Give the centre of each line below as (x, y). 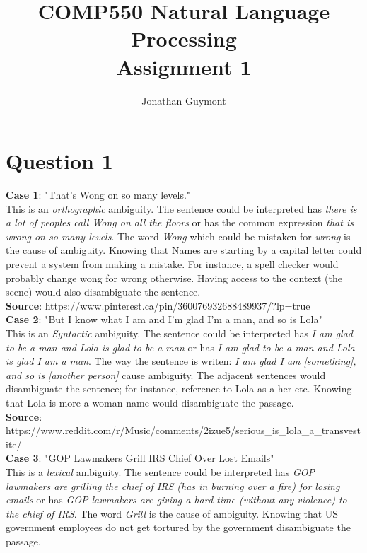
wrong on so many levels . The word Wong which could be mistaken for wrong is (178, 236)
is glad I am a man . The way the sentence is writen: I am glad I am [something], (181, 361)
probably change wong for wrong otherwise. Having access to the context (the (174, 278)
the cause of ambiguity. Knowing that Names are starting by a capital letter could (184, 250)
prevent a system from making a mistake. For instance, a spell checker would (172, 264)
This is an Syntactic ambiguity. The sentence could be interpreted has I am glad (179, 333)
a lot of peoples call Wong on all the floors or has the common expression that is (180, 222)
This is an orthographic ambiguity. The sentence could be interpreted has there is (181, 208)
